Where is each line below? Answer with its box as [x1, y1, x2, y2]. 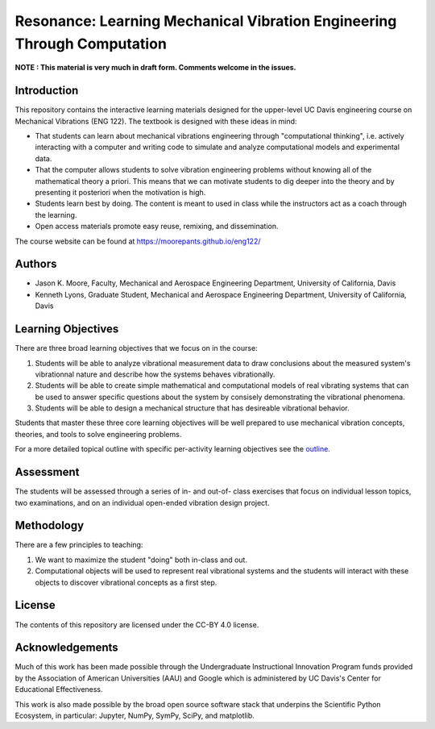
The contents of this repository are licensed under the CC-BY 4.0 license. [14, 619, 259, 629]
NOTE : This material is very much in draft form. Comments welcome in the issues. [14, 63, 297, 73]
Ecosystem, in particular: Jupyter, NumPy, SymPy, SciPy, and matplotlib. [14, 710, 255, 721]
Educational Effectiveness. [14, 685, 104, 694]
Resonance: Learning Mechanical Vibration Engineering [14, 12, 397, 30]
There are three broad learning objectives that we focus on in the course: [14, 344, 258, 353]
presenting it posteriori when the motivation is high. [35, 187, 206, 197]
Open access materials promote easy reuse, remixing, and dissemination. [35, 222, 279, 231]
